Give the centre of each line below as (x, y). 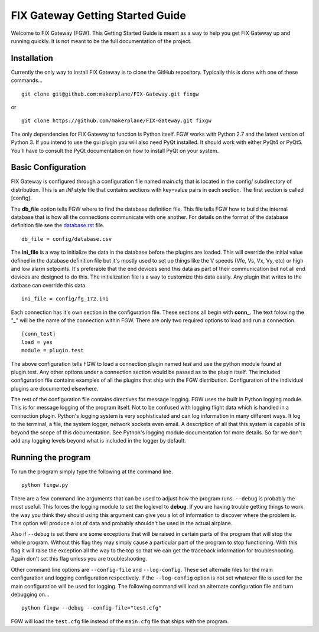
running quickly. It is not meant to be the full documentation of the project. (101, 41)
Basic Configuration (48, 167)
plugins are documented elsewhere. (55, 388)
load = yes (37, 342)
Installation (32, 58)
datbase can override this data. (49, 285)
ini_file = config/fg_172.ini (65, 299)
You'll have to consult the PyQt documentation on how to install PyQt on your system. (115, 150)
